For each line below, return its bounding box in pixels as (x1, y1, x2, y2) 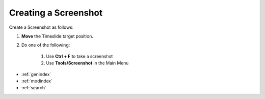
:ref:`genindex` (21, 71, 52, 77)
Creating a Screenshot (9, 7, 103, 18)
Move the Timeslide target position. (21, 33, 93, 39)
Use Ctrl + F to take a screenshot (46, 53, 113, 59)
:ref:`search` (21, 85, 47, 91)
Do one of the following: (21, 42, 70, 48)
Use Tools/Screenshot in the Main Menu (46, 60, 129, 66)
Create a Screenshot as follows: (9, 24, 74, 30)
